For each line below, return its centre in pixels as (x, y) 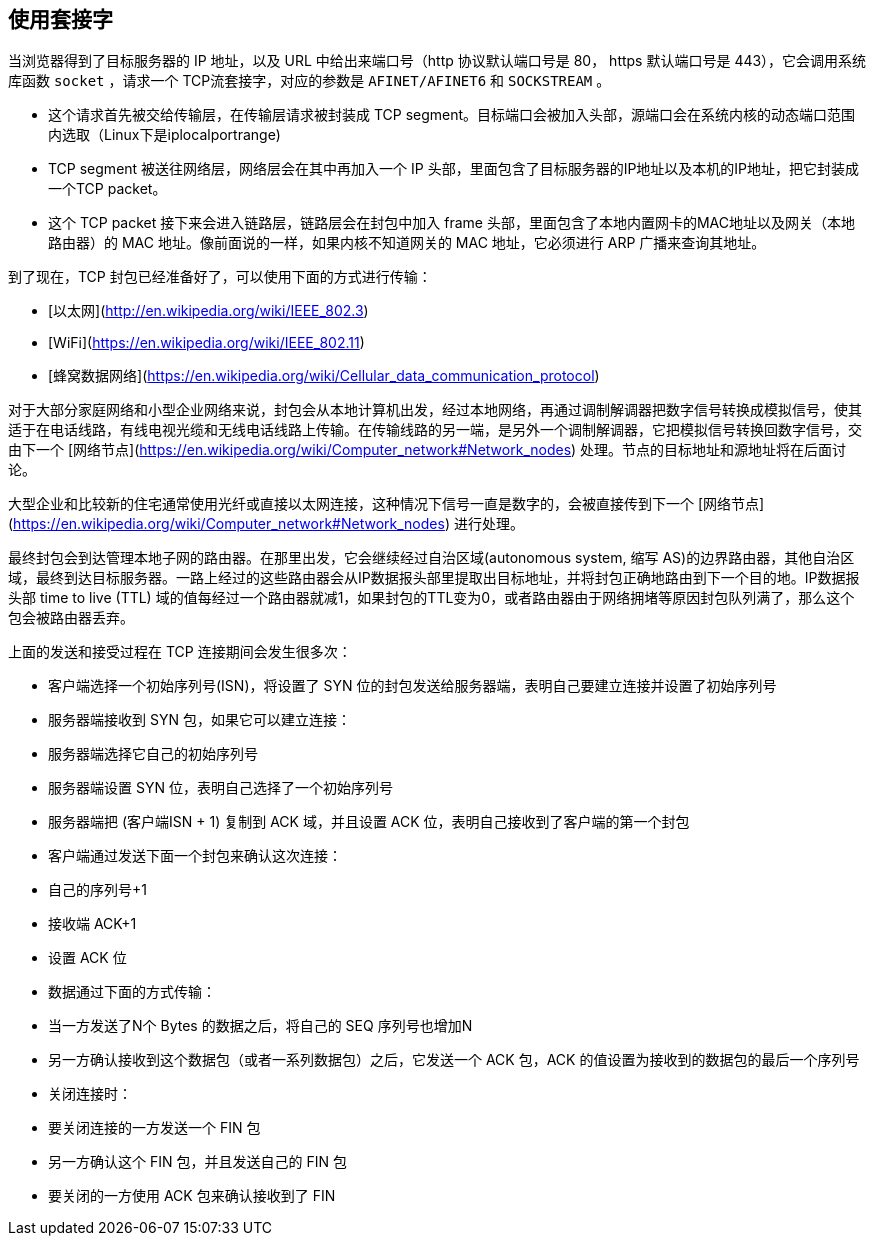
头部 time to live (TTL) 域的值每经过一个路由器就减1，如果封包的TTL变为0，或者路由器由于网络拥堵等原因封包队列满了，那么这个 (431, 598)
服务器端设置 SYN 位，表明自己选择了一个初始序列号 (220, 788)
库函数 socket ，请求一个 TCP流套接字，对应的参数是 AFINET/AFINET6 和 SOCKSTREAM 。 (309, 81)
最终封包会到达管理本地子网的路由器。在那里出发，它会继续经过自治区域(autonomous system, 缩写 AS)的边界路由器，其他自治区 (431, 558)
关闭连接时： (90, 1094)
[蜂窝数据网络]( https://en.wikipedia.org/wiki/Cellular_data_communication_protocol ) (324, 376)
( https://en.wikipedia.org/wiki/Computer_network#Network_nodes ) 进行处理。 (266, 524)
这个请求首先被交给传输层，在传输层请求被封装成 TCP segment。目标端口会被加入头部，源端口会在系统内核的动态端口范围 (452, 115)
